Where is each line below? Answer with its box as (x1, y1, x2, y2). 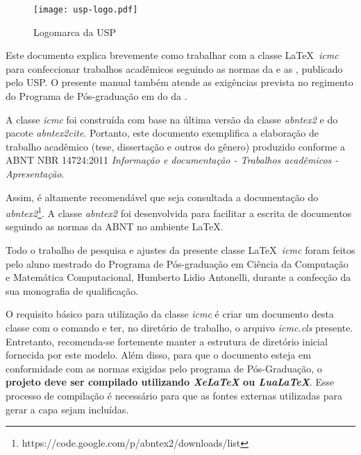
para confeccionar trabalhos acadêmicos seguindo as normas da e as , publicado (6, 61, 343, 76)
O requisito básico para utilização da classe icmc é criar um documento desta (6, 307, 334, 321)
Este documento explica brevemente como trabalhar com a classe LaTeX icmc (6, 48, 339, 62)
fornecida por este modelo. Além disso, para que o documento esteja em (6, 347, 311, 362)
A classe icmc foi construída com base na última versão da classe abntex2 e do (6, 112, 338, 126)
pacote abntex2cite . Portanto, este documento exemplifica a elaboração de (6, 126, 319, 140)
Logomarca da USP (33, 24, 117, 39)
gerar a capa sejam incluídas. (6, 402, 129, 416)
